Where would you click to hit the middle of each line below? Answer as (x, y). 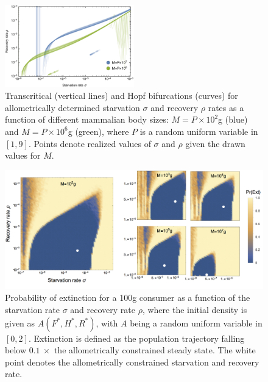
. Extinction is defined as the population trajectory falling (136, 338)
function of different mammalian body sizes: (87, 119)
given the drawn (215, 143)
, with (107, 323)
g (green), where (98, 131)
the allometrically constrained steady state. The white (155, 350)
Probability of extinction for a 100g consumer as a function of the (128, 297)
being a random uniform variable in (196, 323)
